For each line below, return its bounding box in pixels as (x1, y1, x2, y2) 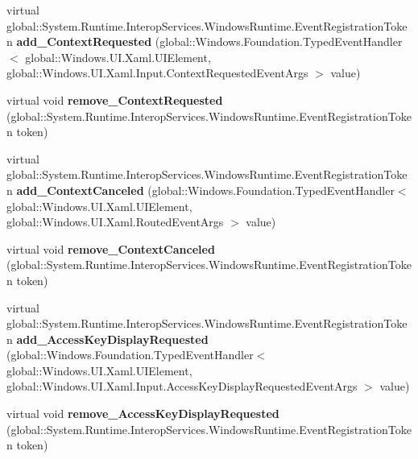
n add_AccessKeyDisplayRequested (6, 330, 209, 347)
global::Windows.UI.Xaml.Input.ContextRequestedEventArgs (6, 64, 308, 81)
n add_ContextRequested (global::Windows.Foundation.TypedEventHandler (6, 33, 403, 50)
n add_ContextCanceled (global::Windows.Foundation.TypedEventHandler (6, 181, 395, 198)
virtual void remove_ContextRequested (6, 91, 223, 108)
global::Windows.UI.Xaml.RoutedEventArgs (6, 213, 224, 230)
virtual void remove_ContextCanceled (6, 240, 215, 257)
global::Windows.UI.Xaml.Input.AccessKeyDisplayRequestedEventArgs (6, 378, 358, 395)
